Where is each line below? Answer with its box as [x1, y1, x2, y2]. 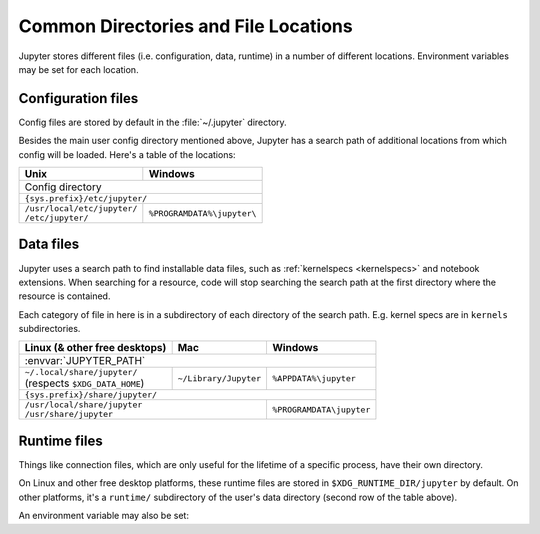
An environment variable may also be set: [18, 510, 190, 522]
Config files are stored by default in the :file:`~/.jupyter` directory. [18, 116, 287, 128]
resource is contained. [18, 290, 111, 302]
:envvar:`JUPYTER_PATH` [24, 354, 146, 368]
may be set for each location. [18, 63, 139, 75]
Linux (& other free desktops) [24, 341, 167, 355]
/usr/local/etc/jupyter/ [24, 203, 138, 214]
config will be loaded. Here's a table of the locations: [18, 148, 236, 160]
